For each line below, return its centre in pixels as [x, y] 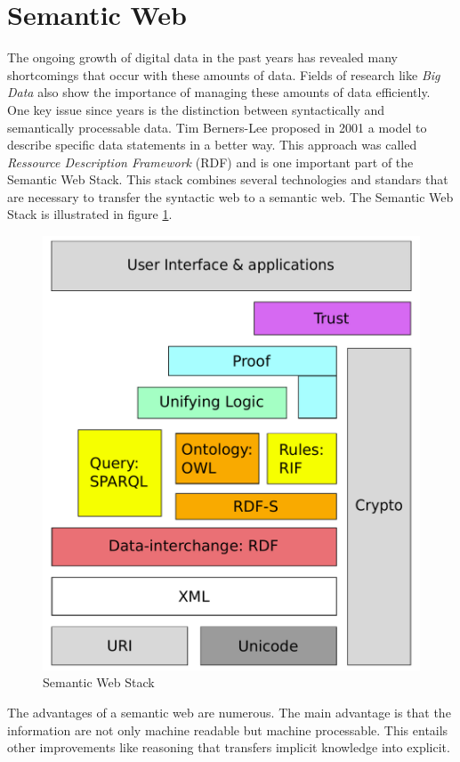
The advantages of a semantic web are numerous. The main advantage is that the [229, 713]
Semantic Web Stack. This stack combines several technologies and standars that [228, 179]
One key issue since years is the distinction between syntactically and [196, 109]
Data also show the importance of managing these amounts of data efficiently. [219, 92]
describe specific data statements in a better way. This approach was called [212, 145]
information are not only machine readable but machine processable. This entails [228, 730]
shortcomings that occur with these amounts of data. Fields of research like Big [224, 74]
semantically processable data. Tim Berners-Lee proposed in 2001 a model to [217, 127]
